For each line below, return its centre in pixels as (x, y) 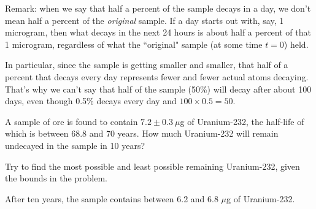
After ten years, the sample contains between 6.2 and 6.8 (112, 198)
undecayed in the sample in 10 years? (75, 145)
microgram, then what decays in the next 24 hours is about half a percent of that (158, 32)
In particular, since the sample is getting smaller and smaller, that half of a (147, 65)
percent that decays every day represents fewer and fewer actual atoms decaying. (157, 76)
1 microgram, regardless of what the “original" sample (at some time (134, 44)
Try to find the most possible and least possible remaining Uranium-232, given (152, 166)
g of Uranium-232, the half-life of (242, 121)
